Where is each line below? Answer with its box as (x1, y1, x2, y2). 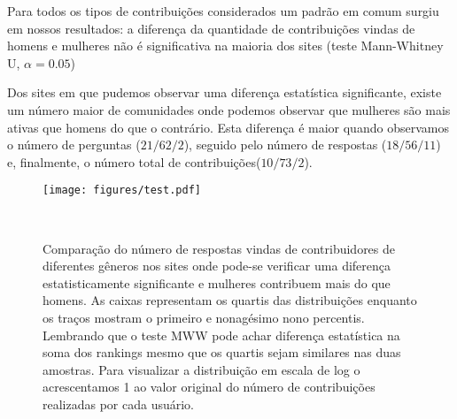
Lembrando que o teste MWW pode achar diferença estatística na (43, 325, 400, 344)
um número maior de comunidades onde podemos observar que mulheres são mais (7, 100, 451, 118)
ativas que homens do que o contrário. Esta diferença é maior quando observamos (7, 118, 449, 136)
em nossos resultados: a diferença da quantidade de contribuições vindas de (7, 19, 415, 37)
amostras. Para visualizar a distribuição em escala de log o (43, 360, 360, 378)
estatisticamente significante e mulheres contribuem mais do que (43, 273, 391, 292)
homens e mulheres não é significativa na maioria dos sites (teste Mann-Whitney (7, 36, 444, 55)
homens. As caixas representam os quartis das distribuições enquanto (43, 291, 417, 309)
